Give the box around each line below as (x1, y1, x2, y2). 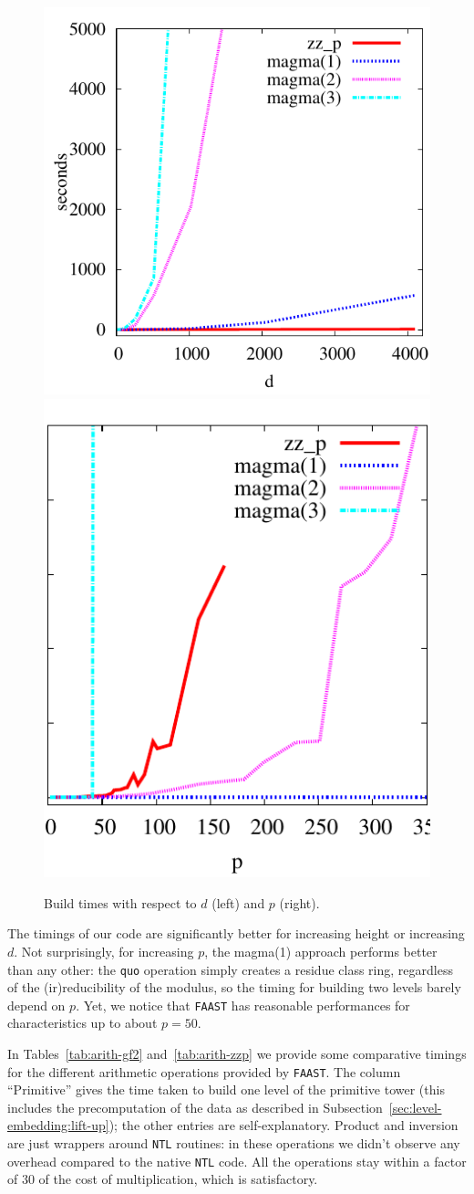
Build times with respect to (44, 893, 197, 912)
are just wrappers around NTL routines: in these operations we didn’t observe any (7, 1134, 460, 1153)
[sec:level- (388, 1097, 442, 1116)
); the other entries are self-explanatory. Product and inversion (108, 1115, 459, 1135)
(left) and (211, 893, 265, 912)
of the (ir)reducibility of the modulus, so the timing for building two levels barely (7, 978, 461, 997)
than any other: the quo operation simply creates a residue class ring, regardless (7, 959, 453, 979)
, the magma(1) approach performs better (204, 941, 438, 960)
